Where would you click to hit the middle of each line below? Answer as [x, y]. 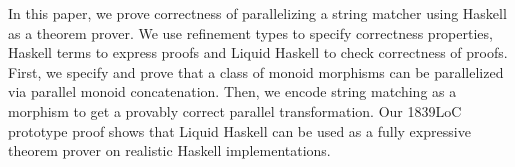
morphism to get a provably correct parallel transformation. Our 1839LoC [235, 110]
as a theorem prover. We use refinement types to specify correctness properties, [250, 32]
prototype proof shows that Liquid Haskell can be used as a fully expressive [239, 130]
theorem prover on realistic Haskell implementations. [169, 150]
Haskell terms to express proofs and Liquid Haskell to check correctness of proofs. [258, 52]
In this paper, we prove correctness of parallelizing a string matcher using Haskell [257, 13]
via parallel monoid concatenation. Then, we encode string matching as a [232, 91]
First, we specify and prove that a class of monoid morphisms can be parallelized [256, 71]
